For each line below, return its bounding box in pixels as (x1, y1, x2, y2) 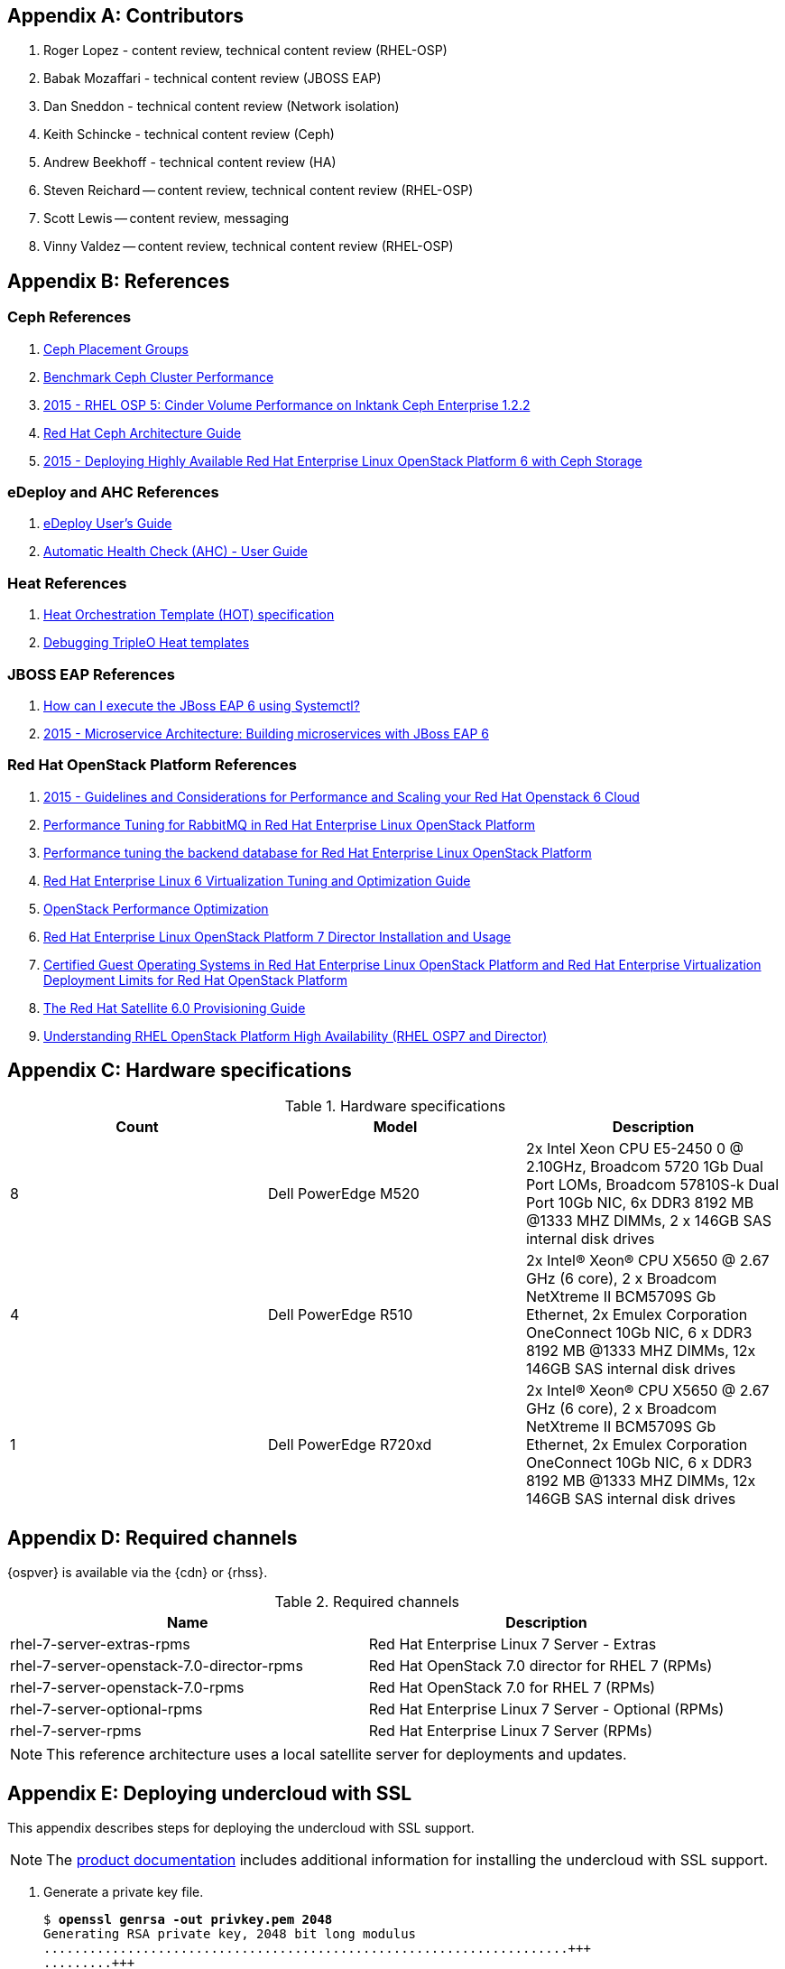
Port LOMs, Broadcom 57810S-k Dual (525, 1175, 780, 1194)
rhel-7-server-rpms (10, 1722, 142, 1741)
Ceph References (7, 308, 132, 327)
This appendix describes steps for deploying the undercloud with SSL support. (7, 1820, 475, 1836)
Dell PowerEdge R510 (267, 1305, 413, 1324)
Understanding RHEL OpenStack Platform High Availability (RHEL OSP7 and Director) (43, 1027, 548, 1044)
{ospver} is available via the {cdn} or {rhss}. (7, 1565, 268, 1581)
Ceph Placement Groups (43, 340, 189, 357)
